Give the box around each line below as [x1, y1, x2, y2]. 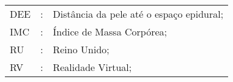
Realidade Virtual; [53, 60, 132, 74]
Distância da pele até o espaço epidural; [53, 7, 224, 21]
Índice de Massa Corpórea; [53, 24, 167, 39]
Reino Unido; [53, 42, 109, 56]
